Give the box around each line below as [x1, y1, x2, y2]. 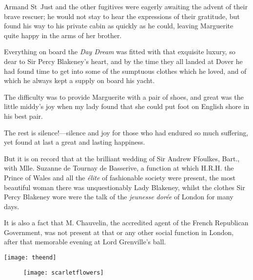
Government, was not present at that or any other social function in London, [4, 227, 234, 237]
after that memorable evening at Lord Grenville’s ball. [4, 237, 166, 247]
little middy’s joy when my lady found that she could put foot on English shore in [4, 101, 250, 111]
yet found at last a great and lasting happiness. [4, 137, 145, 147]
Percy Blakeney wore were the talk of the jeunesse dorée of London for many [4, 192, 234, 202]
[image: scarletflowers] [23, 269, 104, 276]
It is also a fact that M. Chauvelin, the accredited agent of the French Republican [4, 217, 249, 228]
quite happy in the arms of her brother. [4, 30, 122, 40]
